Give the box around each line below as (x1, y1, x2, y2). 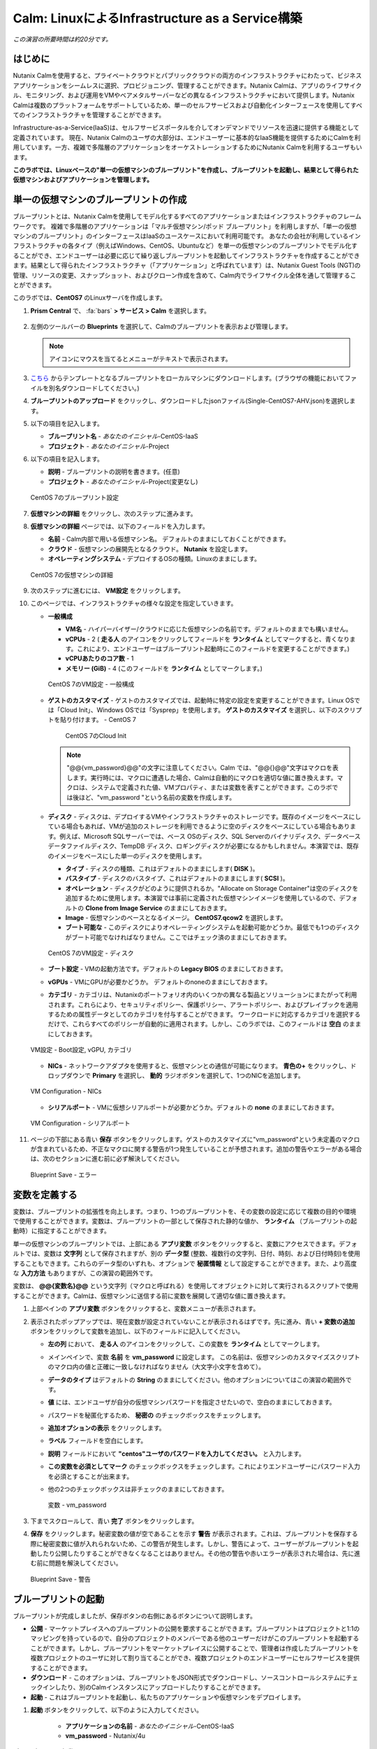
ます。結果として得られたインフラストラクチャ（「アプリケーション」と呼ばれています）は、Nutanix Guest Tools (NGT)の (13, 261, 361, 269)
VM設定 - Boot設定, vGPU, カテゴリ (30, 1046, 133, 1054)
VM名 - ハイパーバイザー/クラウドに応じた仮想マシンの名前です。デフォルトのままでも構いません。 (65, 625, 353, 633)
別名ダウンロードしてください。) (48, 383, 140, 392)
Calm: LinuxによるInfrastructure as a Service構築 (13, 10, 303, 26)
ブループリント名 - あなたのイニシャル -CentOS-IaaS (47, 432, 198, 441)
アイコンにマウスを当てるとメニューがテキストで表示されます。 (49, 354, 232, 363)
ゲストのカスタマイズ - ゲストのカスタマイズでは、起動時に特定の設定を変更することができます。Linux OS (47, 696, 355, 704)
